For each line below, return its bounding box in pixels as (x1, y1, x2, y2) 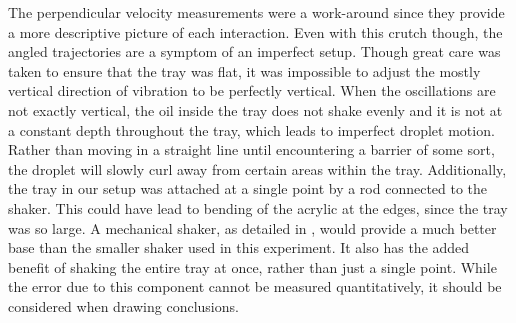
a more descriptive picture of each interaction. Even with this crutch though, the (8, 21, 503, 42)
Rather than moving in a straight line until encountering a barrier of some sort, (8, 139, 495, 160)
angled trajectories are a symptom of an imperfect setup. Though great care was (8, 41, 501, 62)
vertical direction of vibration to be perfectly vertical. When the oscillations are (8, 80, 496, 101)
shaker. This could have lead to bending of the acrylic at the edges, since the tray (8, 197, 508, 218)
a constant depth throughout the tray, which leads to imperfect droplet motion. (8, 119, 495, 140)
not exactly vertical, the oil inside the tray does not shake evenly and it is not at (8, 99, 503, 120)
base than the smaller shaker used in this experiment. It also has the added (8, 237, 470, 258)
